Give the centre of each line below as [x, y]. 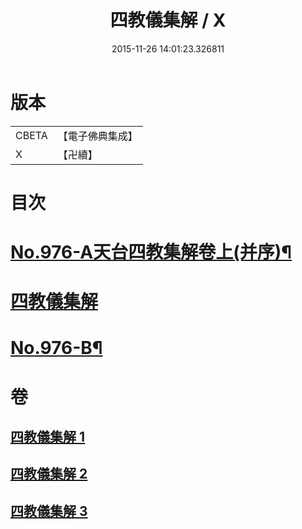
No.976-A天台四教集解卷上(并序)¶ [151, 252]
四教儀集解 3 [49, 511]
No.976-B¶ [56, 348]
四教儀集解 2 [49, 474]
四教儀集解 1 [48, 437]
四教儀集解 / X [168, 20]
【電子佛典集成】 [97, 136]
